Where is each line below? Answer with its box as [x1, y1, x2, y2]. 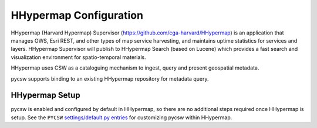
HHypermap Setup [11, 91, 80, 101]
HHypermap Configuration [11, 9, 144, 22]
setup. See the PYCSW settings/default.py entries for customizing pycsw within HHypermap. [11, 114, 232, 121]
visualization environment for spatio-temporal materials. [11, 53, 146, 61]
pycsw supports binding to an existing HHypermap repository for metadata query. [11, 75, 209, 82]
